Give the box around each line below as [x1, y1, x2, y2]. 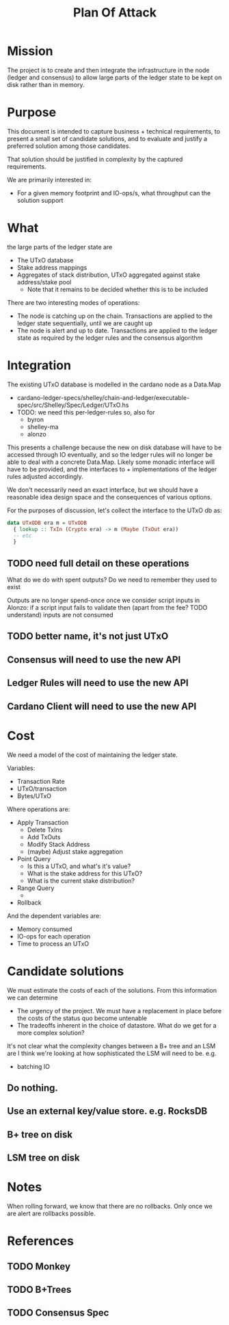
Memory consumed [16, 925, 72, 933]
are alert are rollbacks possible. [7, 1209, 96, 1217]
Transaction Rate [16, 777, 65, 785]
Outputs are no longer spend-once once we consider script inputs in [7, 596, 200, 604]
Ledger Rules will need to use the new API [7, 677, 189, 689]
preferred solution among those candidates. [7, 142, 131, 150]
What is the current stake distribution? [27, 876, 135, 884]
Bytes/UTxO [16, 791, 51, 800]
